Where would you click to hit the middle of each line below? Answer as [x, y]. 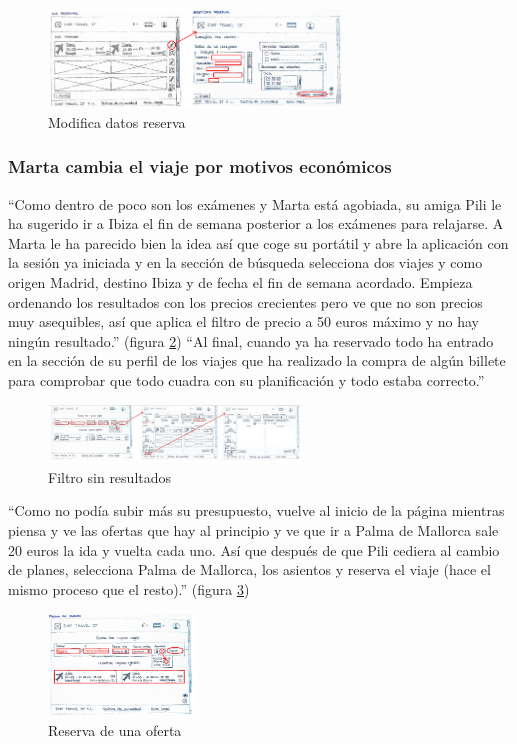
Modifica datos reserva [117, 121]
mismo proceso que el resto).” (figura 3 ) [129, 588]
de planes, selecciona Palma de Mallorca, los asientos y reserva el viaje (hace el [249, 569]
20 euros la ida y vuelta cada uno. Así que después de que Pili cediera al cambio [254, 549]
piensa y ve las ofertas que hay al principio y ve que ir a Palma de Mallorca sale [253, 529]
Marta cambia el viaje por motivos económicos [200, 166]
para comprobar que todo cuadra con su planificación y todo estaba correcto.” [246, 379]
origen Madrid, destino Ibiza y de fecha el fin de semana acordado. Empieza [240, 282]
